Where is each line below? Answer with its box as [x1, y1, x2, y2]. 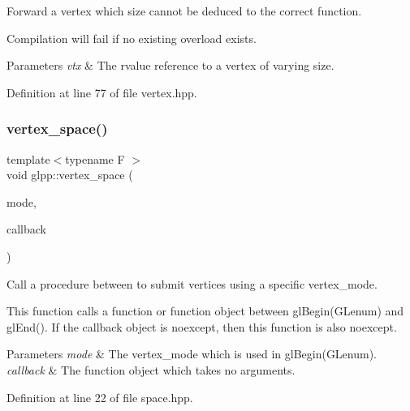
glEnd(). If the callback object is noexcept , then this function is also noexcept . [6, 318, 397, 335]
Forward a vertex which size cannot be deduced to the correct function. [6, 2, 362, 19]
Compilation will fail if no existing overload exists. [6, 29, 257, 46]
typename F [65, 150, 125, 167]
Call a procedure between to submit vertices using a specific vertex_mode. [6, 275, 378, 292]
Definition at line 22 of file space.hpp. [6, 388, 193, 405]
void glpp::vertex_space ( [6, 166, 133, 183]
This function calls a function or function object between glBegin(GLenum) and [6, 302, 404, 319]
